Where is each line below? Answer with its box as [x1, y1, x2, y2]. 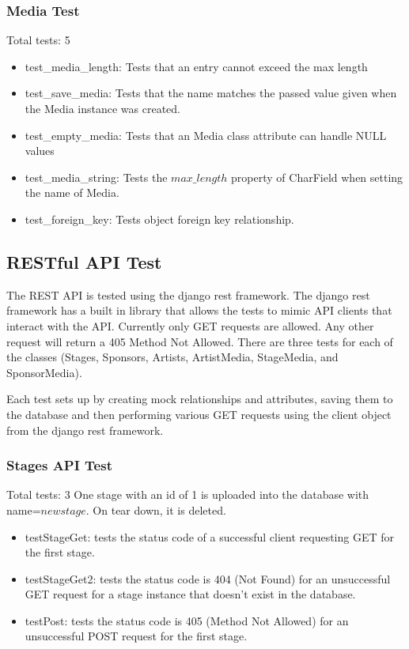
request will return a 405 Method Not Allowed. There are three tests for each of [6, 333, 393, 349]
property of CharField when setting [231, 168, 403, 185]
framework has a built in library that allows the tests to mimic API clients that [6, 302, 392, 319]
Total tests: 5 [6, 32, 70, 48]
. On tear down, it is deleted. [85, 501, 226, 518]
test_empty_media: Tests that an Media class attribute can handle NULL [25, 126, 387, 143]
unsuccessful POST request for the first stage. [25, 628, 248, 644]
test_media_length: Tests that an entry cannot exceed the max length [25, 58, 368, 74]
